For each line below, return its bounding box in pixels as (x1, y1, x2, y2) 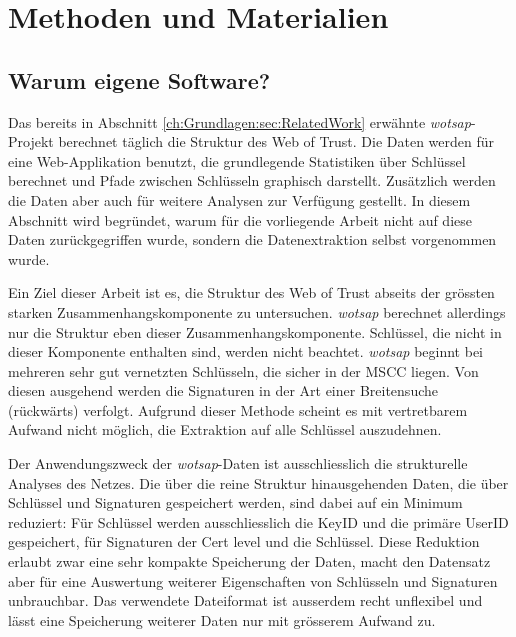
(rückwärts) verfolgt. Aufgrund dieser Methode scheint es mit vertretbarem (8, 399, 468, 420)
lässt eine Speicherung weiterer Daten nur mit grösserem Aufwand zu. (8, 609, 436, 630)
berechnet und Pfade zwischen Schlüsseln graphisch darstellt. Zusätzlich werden (8, 170, 496, 191)
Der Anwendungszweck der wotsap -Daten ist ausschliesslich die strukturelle (8, 453, 468, 474)
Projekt (8, 131, 54, 152)
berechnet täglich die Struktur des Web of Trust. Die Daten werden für (58, 131, 494, 152)
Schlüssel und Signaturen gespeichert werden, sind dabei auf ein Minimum (8, 492, 463, 513)
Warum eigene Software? (8, 64, 271, 95)
